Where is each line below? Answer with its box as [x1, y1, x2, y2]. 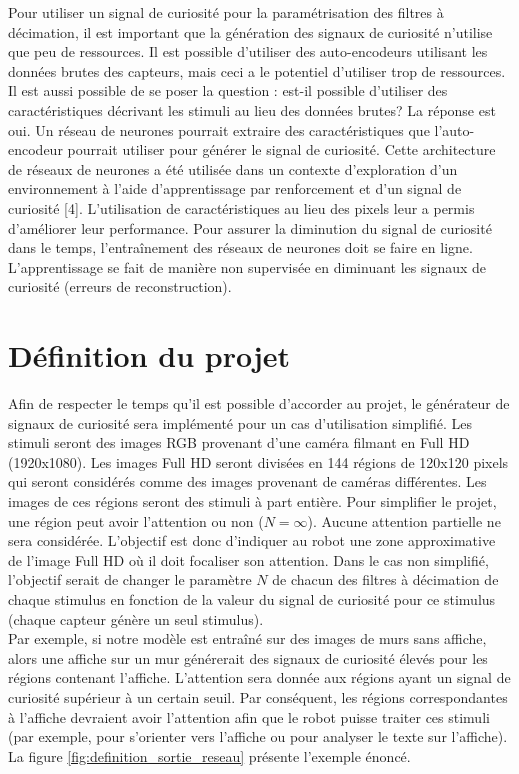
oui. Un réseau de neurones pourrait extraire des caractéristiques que [8, 119, 430, 140]
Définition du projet [8, 335, 291, 376]
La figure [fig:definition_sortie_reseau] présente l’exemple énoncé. [8, 745, 411, 766]
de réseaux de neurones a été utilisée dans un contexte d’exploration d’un [8, 158, 458, 179]
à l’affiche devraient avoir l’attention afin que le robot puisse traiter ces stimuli [8, 706, 490, 727]
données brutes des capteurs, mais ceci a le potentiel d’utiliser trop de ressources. [8, 60, 506, 81]
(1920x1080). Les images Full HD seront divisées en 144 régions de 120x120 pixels [8, 451, 509, 472]
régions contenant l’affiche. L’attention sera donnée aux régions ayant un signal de [8, 667, 511, 688]
